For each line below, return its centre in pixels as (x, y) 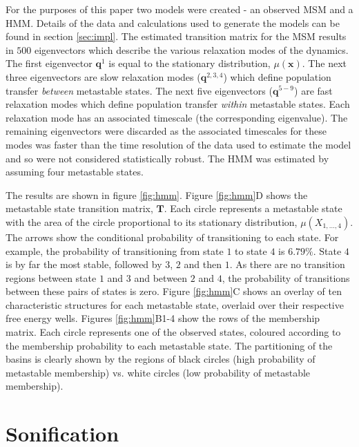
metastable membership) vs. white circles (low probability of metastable (158, 372)
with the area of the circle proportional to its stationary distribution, (152, 221)
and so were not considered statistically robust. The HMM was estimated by (167, 158)
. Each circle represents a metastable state (253, 208)
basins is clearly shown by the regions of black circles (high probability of (161, 359)
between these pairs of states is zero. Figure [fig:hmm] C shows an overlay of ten (174, 291)
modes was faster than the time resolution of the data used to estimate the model (178, 144)
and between (161, 277)
